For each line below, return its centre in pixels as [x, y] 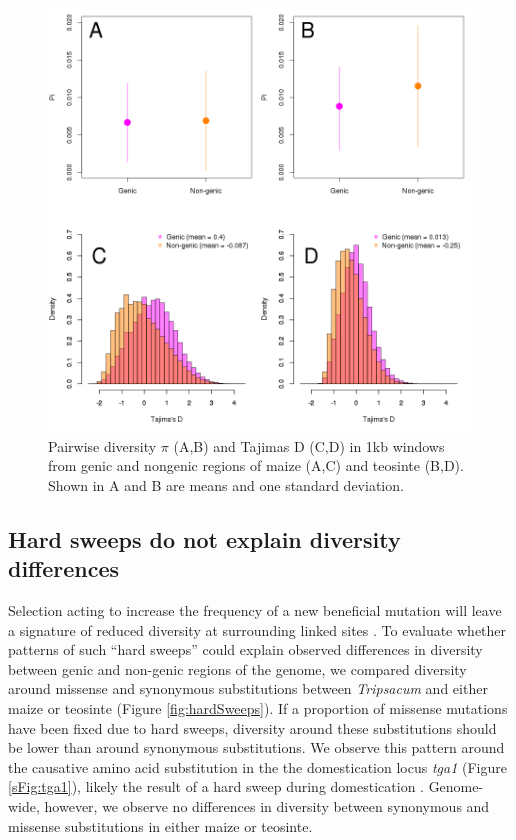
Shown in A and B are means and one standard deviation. [226, 484]
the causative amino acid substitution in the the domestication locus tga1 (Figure [257, 766]
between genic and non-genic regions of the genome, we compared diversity [237, 668]
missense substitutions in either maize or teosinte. [160, 825]
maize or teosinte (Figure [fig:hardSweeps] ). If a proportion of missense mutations [258, 707]
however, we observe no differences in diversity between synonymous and [267, 805]
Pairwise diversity [102, 445]
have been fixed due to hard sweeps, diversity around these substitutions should [252, 727]
